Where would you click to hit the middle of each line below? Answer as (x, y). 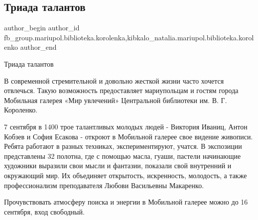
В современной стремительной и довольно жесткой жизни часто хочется (114, 80)
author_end (38, 47)
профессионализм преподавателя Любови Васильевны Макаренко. (104, 185)
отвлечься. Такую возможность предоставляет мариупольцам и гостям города (121, 90)
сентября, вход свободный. (44, 211)
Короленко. (21, 110)
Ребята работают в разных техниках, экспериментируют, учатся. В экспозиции (123, 146)
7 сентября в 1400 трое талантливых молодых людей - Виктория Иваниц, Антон (126, 126)
